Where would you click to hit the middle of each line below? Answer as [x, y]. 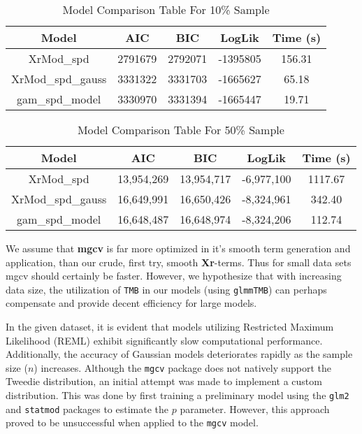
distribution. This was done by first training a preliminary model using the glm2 [178, 395]
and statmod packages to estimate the [87, 408]
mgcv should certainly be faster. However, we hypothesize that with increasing [174, 276]
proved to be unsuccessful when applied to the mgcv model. [132, 422]
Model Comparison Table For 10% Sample [166, 9]
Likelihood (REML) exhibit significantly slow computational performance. [164, 340]
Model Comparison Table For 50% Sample [181, 130]
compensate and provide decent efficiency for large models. [131, 303]
